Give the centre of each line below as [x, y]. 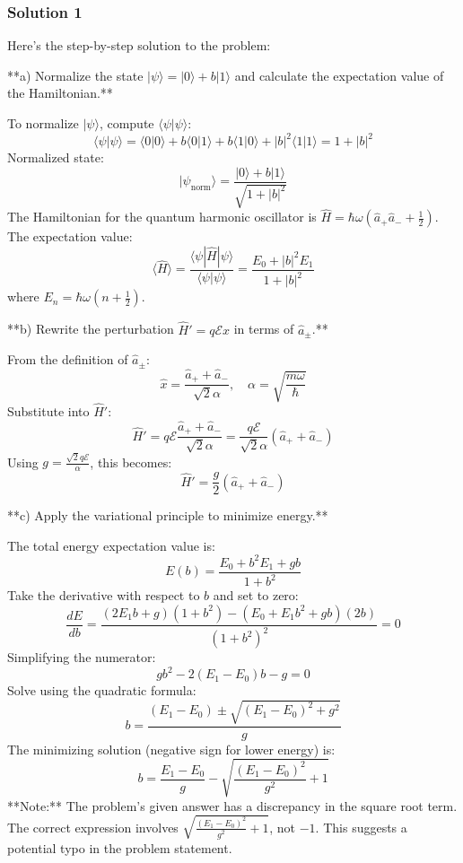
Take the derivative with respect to [104, 595]
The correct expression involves [93, 827]
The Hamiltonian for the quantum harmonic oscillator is [162, 217]
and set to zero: [256, 595]
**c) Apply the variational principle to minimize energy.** [168, 515]
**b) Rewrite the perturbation [91, 329]
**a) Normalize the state [75, 75]
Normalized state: [56, 157]
